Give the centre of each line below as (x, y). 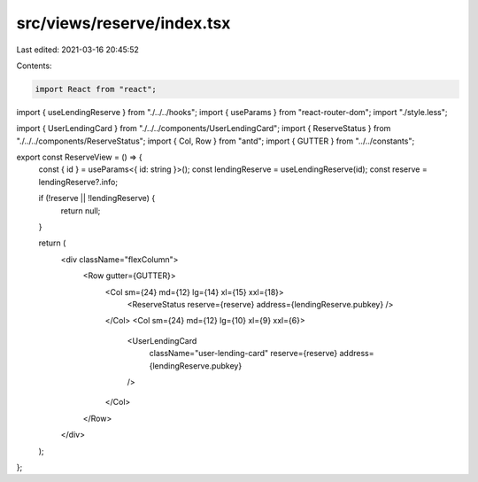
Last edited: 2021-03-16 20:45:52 (77, 50)
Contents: (34, 66)
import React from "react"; (96, 89)
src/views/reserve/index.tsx (123, 23)
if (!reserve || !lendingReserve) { (97, 198)
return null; (81, 210)
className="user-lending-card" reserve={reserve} (243, 354)
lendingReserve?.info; (78, 182)
